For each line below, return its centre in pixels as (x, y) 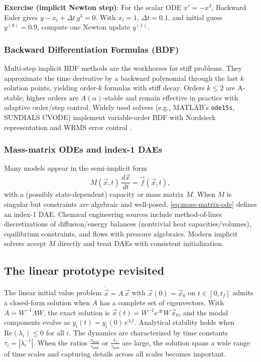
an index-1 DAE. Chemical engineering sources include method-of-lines (113, 214)
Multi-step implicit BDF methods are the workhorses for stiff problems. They (123, 68)
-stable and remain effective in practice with (170, 97)
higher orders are (52, 97)
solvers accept (25, 243)
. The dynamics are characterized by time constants (148, 333)
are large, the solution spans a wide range (186, 342)
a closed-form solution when (47, 303)
